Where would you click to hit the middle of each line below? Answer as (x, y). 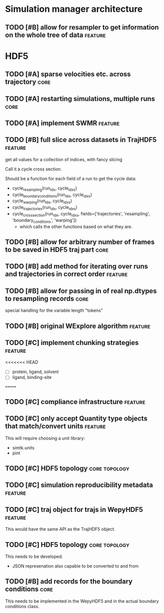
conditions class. (22, 606)
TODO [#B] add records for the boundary (69, 582)
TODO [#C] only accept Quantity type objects (76, 419)
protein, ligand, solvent (35, 372)
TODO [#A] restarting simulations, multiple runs (80, 99)
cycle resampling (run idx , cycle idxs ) (45, 188)
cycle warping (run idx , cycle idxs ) (42, 202)
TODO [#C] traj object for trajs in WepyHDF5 (74, 509)
